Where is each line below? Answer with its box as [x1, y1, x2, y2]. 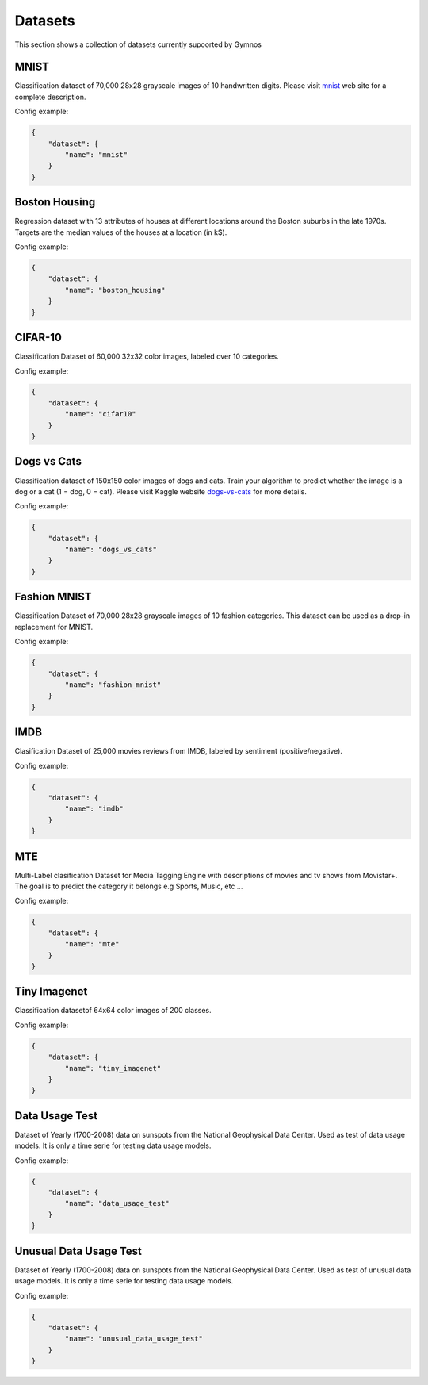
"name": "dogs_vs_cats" [64, 545, 158, 554]
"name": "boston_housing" [64, 286, 166, 294]
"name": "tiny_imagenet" [64, 1064, 162, 1072]
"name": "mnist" [64, 151, 128, 159]
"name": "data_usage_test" [64, 1199, 170, 1208]
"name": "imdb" [64, 804, 124, 813]
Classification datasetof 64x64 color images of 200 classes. [14, 1006, 212, 1015]
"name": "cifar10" [64, 409, 136, 419]
